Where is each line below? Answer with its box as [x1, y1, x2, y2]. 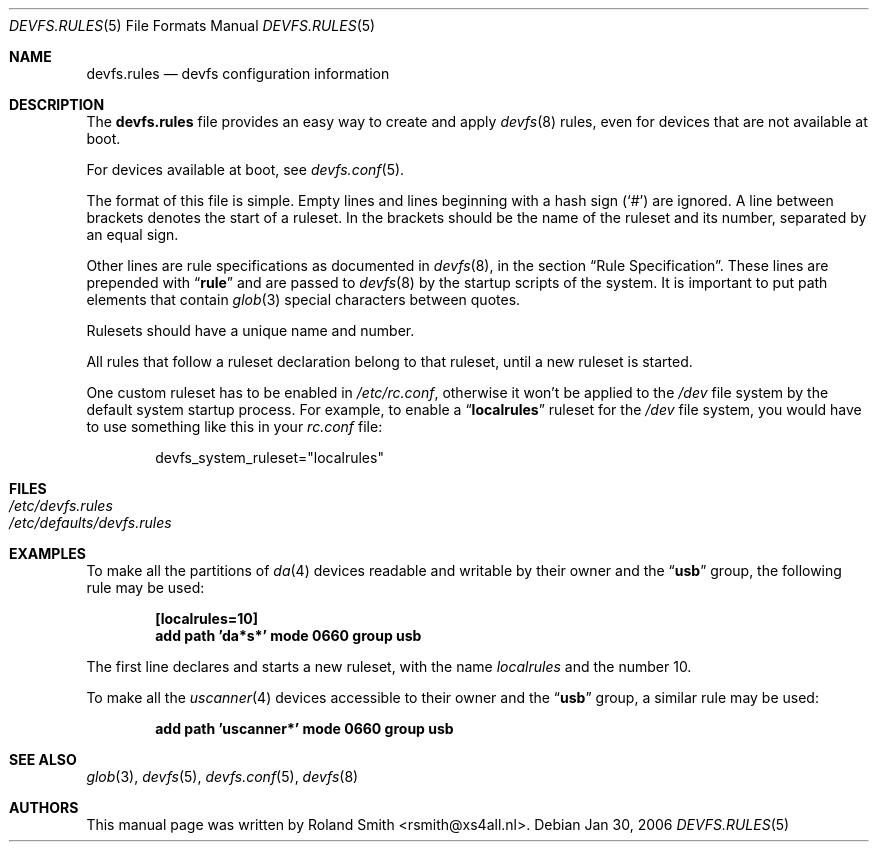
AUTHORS [9, 799, 79, 816]
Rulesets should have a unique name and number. [86, 322, 415, 339]
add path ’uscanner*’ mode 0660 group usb [155, 720, 454, 737]
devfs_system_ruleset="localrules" [155, 449, 384, 466]
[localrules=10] [155, 610, 259, 627]
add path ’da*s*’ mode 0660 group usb [155, 627, 422, 644]
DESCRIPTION [9, 96, 105, 113]
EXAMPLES [9, 545, 86, 562]
